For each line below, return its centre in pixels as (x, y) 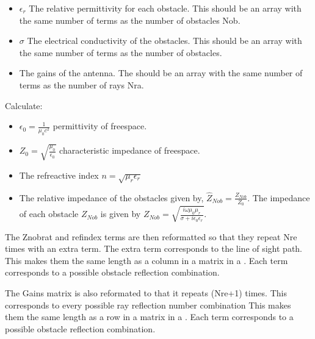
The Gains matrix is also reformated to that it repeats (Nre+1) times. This (146, 292)
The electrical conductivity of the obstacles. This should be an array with (165, 41)
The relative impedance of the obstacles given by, (111, 197)
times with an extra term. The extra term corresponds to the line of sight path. (154, 248)
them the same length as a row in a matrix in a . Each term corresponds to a (149, 317)
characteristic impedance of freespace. (130, 150)
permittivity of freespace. (100, 126)
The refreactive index (59, 175)
